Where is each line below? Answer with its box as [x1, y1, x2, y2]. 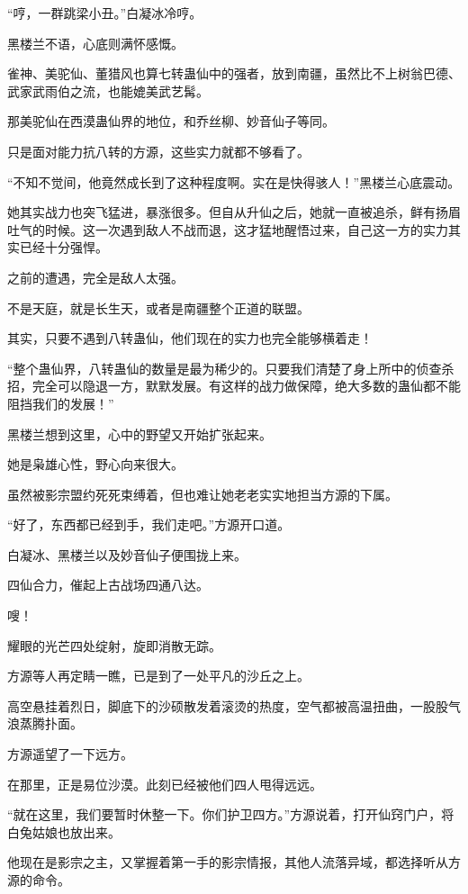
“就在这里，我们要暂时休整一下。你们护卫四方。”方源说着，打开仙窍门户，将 [7, 805, 454, 824]
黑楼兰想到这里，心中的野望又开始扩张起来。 [7, 424, 272, 443]
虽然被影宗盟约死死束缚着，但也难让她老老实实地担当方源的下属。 [7, 484, 398, 503]
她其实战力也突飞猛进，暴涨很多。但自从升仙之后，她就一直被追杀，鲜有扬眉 [7, 203, 461, 221]
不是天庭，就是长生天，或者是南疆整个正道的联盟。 [7, 298, 310, 317]
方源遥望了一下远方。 [7, 745, 133, 763]
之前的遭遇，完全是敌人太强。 [7, 267, 184, 286]
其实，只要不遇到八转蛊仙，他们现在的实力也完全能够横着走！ [7, 329, 373, 348]
